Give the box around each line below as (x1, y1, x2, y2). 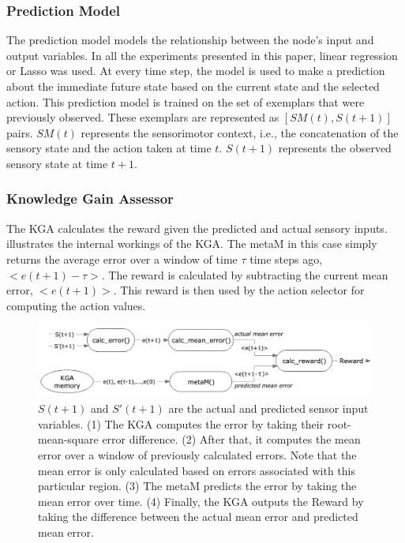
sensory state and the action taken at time (6, 140, 212, 156)
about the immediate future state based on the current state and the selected (6, 78, 380, 94)
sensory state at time (6, 155, 108, 171)
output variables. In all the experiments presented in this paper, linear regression (6, 47, 398, 63)
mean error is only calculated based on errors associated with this (38, 462, 356, 478)
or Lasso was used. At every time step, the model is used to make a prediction (6, 62, 385, 79)
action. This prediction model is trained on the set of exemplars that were (6, 93, 365, 110)
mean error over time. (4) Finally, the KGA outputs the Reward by (38, 492, 364, 509)
